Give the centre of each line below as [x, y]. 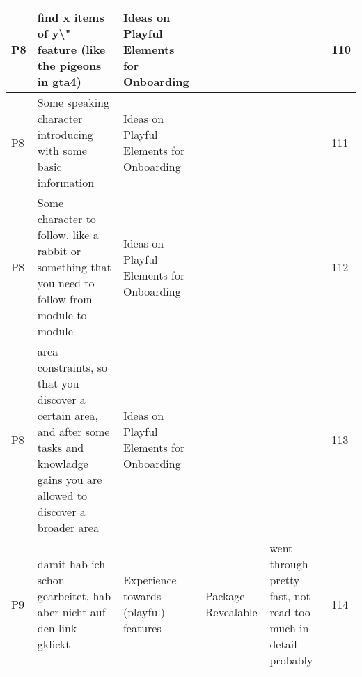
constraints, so [72, 367]
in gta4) [59, 81]
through [289, 564]
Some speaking [73, 102]
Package [225, 596]
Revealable [231, 612]
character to [66, 219]
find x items [71, 17]
